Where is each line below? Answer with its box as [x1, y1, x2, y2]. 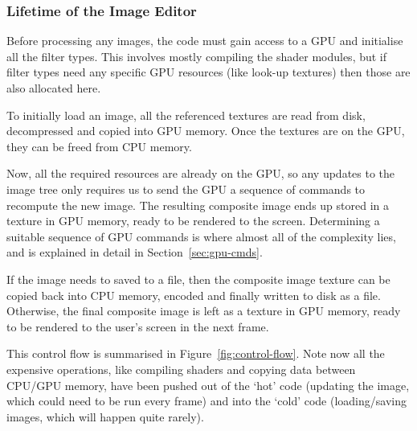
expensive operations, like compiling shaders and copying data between [6, 360, 356, 377]
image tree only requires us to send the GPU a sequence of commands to [6, 180, 366, 197]
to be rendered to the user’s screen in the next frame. [6, 318, 269, 335]
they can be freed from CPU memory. [6, 138, 192, 154]
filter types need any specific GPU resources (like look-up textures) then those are [6, 64, 411, 80]
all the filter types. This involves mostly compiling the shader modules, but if [6, 47, 387, 64]
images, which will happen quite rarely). [6, 408, 204, 425]
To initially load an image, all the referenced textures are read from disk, [6, 106, 366, 123]
